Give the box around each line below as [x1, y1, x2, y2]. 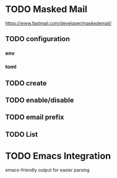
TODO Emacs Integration [5, 150, 111, 161]
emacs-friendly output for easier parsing [5, 167, 90, 173]
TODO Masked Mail [5, 4, 87, 15]
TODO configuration [5, 35, 70, 43]
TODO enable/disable [5, 96, 74, 104]
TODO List [5, 130, 38, 139]
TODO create [5, 79, 47, 87]
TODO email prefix [5, 113, 65, 122]
